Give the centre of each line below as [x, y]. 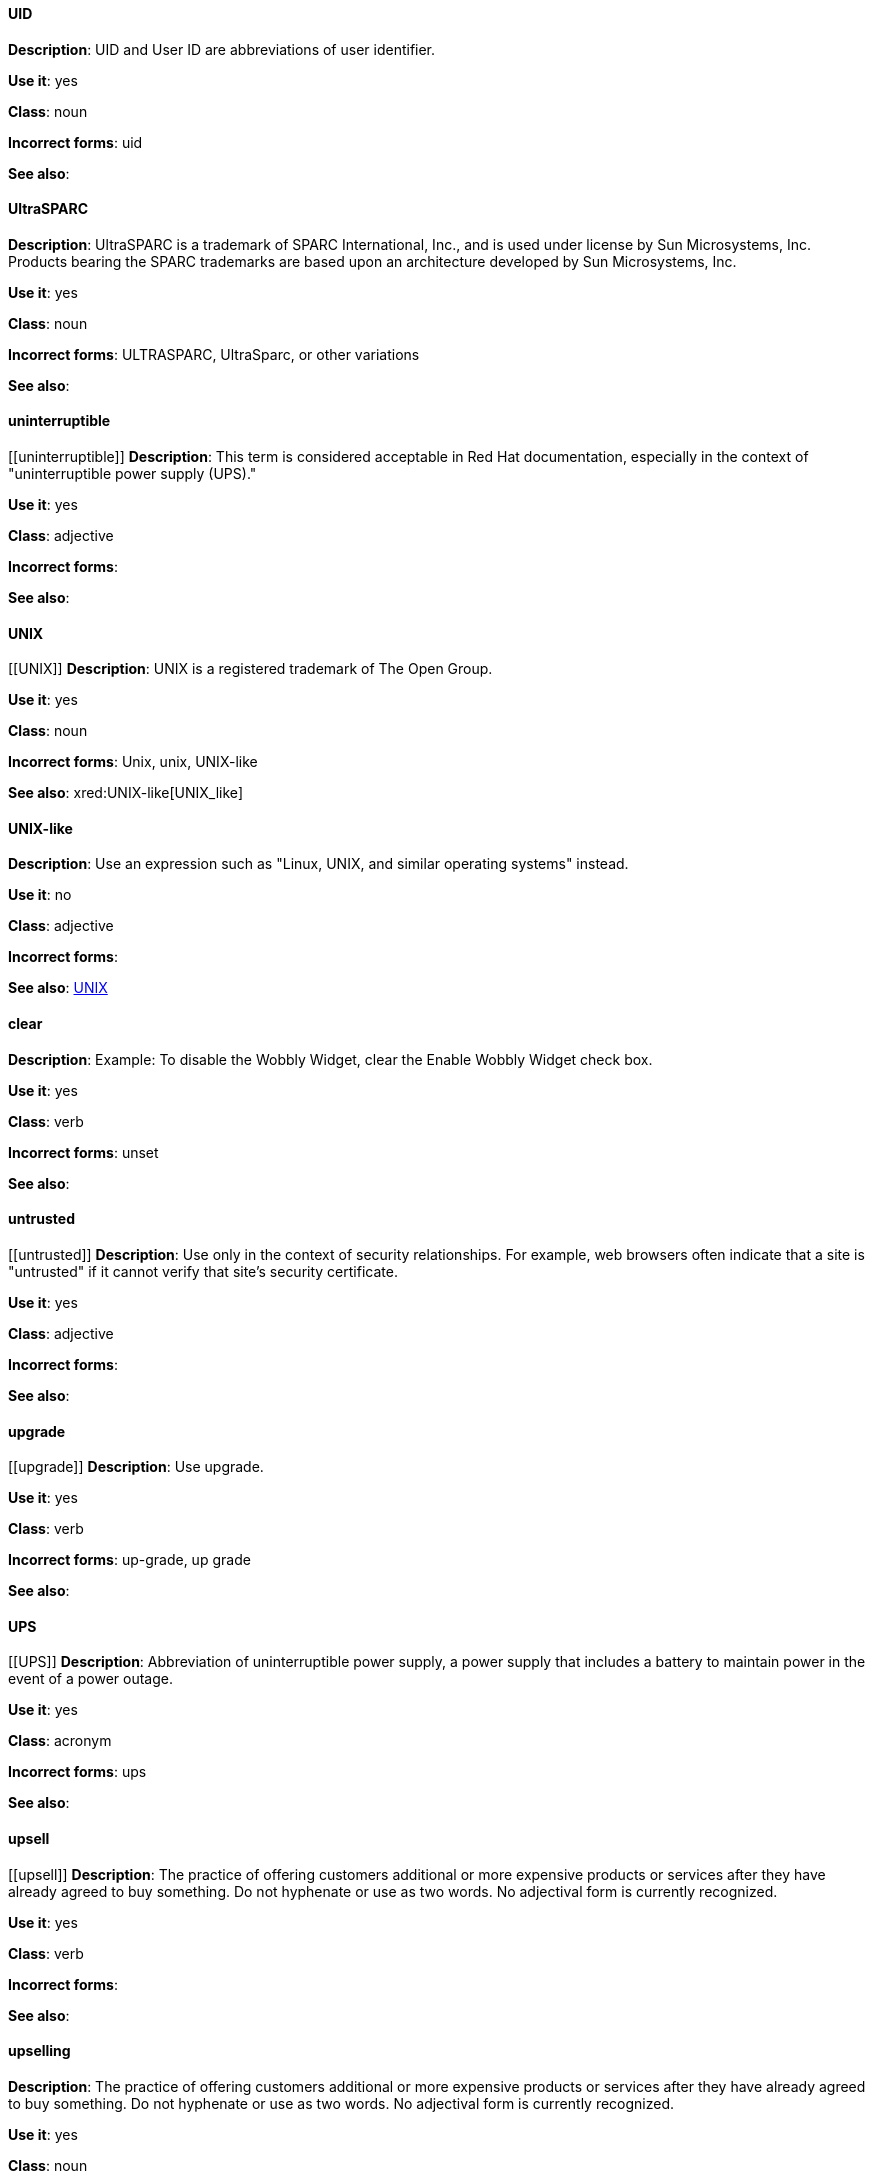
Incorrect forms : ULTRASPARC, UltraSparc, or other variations [214, 354]
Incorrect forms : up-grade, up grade [129, 1560]
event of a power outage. [90, 1679]
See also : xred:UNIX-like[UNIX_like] [125, 793]
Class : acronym [60, 1741]
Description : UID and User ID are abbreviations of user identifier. [222, 49]
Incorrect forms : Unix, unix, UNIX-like [133, 762]
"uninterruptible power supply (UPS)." [132, 474]
